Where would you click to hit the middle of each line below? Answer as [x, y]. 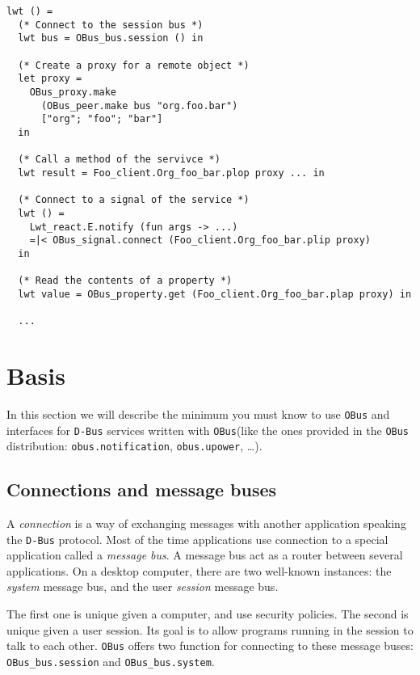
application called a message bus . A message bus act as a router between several [205, 555]
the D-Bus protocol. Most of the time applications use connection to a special [197, 539]
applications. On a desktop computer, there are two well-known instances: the [199, 570]
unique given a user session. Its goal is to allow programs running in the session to [210, 629]
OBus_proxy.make [73, 92]
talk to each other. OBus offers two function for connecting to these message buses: [210, 645]
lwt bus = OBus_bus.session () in [111, 38]
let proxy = [50, 79]
